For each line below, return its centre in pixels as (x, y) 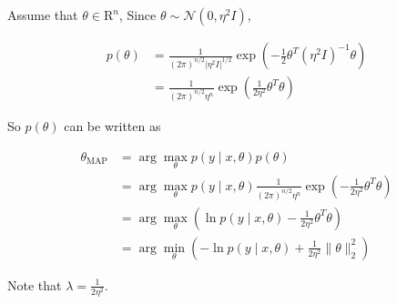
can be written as (112, 125)
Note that (35, 284)
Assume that (43, 15)
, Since (137, 15)
